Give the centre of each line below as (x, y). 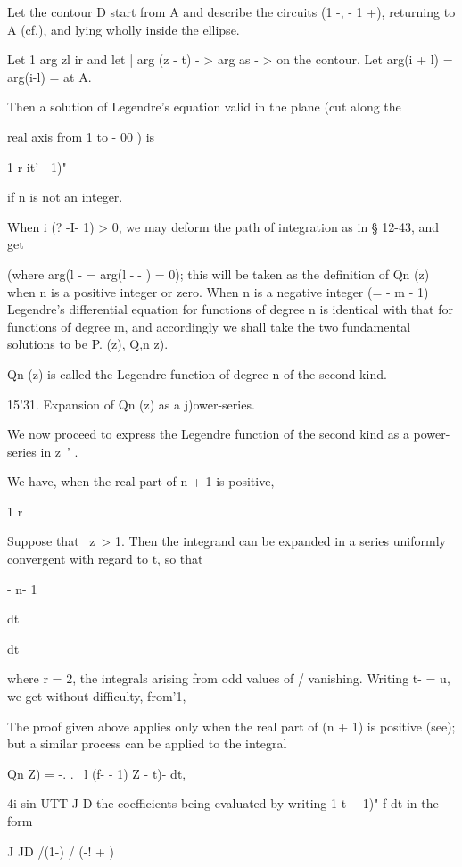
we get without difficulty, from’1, (97, 696)
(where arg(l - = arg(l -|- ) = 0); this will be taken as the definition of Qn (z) (219, 273)
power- (432, 434)
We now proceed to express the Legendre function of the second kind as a (208, 434)
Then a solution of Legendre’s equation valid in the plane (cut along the (204, 107)
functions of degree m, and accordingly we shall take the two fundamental (209, 326)
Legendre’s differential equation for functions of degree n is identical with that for (230, 309)
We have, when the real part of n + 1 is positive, (141, 481)
